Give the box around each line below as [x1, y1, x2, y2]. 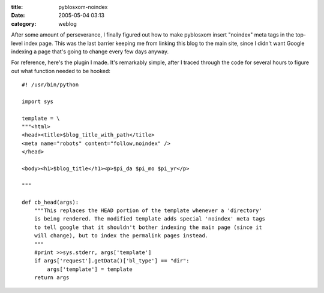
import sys [22, 98, 54, 105]
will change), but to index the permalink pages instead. [34, 232, 209, 239]
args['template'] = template [47, 265, 133, 273]
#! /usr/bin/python [22, 81, 79, 88]
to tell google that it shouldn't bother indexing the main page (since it [34, 223, 262, 231]
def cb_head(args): [22, 198, 79, 206]
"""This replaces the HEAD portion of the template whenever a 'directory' [34, 207, 262, 214]
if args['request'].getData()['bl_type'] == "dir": [34, 258, 190, 264]
